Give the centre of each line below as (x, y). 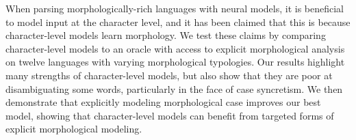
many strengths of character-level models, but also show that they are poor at (169, 75)
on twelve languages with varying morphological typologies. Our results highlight (175, 62)
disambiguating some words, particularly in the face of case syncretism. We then (174, 88)
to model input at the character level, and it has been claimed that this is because (178, 22)
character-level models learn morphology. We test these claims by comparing (166, 35)
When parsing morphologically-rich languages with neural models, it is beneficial (175, 8)
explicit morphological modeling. (74, 129)
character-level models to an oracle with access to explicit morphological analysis (175, 48)
